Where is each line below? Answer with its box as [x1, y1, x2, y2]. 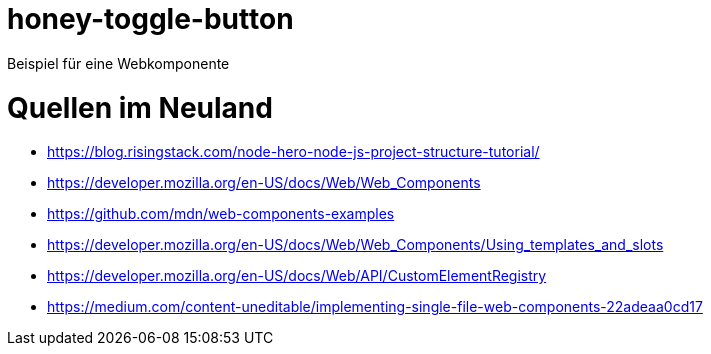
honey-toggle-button [7, 2, 294, 36]
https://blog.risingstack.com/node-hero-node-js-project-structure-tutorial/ [47, 143, 540, 161]
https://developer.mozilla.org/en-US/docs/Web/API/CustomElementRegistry [47, 267, 547, 285]
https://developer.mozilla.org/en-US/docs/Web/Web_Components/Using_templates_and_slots [47, 236, 664, 254]
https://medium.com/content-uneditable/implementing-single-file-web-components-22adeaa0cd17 [47, 298, 703, 316]
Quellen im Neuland [7, 90, 273, 125]
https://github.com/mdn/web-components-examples [47, 205, 395, 223]
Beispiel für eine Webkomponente [7, 54, 230, 72]
